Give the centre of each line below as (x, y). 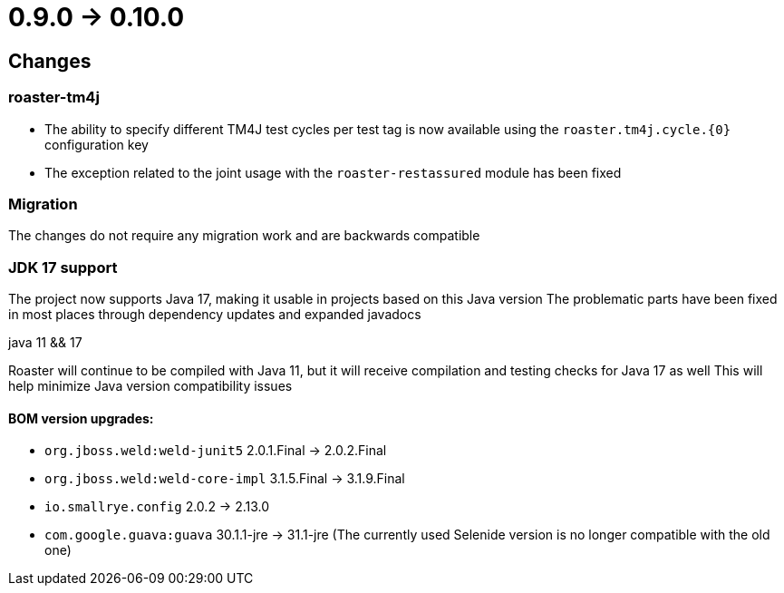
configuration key (97, 144)
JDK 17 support (63, 267)
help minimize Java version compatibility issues (150, 386)
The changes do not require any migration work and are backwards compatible (244, 236)
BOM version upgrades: (81, 418)
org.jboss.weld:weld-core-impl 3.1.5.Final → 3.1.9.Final (225, 479)
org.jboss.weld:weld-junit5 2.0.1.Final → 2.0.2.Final (216, 451)
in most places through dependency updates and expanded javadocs (215, 315)
